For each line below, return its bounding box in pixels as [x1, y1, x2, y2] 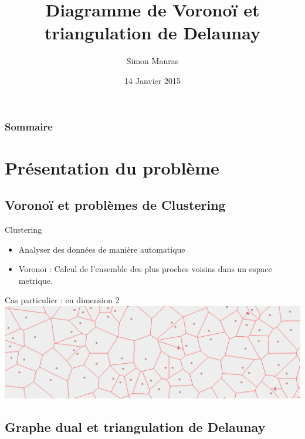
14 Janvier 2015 [124, 74, 181, 86]
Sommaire [5, 119, 53, 133]
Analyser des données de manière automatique [18, 243, 185, 255]
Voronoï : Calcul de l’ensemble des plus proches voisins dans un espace [18, 263, 272, 275]
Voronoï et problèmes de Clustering [5, 196, 226, 214]
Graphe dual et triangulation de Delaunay [5, 418, 266, 436]
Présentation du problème [5, 155, 219, 179]
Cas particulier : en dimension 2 [5, 294, 120, 306]
